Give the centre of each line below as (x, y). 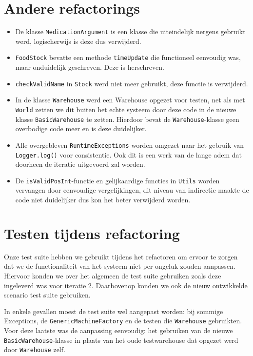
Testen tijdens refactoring (92, 233)
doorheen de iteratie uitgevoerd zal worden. (80, 164)
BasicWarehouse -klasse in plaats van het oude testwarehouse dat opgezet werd (121, 340)
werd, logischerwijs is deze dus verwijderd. (78, 41)
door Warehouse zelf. (35, 349)
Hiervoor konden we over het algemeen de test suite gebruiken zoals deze (113, 275)
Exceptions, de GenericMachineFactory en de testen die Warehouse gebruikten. (123, 321)
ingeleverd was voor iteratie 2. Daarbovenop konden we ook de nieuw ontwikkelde (126, 285)
